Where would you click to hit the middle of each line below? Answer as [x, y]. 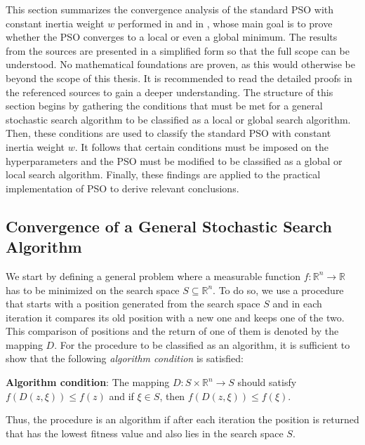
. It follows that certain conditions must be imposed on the [201, 146]
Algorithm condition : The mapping [88, 382]
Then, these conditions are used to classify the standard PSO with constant [168, 133]
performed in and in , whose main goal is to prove [225, 23]
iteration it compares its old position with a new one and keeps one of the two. [175, 317]
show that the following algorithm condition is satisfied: [125, 358]
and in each [297, 304]
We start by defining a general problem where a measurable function [153, 275]
